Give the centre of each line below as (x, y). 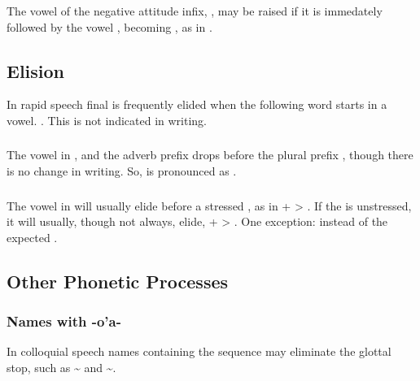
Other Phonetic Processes (118, 281)
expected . (32, 237)
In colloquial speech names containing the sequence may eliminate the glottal (199, 351)
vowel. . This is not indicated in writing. (107, 120)
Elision (36, 70)
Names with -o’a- (64, 321)
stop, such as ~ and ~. (61, 367)
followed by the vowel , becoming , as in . (109, 26)
